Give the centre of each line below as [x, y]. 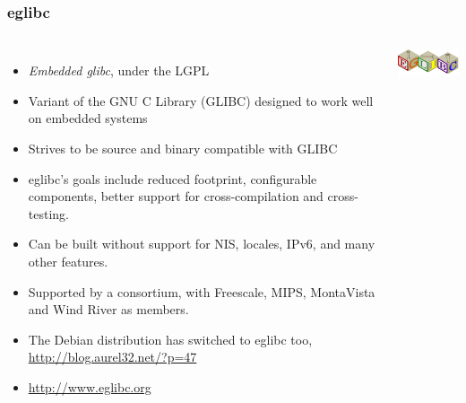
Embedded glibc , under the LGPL [119, 70]
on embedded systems [88, 118]
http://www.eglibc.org [90, 386]
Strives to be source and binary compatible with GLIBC [183, 148]
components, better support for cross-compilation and [176, 196]
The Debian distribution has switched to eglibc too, [170, 339]
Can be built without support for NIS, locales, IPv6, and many [202, 244]
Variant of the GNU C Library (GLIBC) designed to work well [201, 100]
